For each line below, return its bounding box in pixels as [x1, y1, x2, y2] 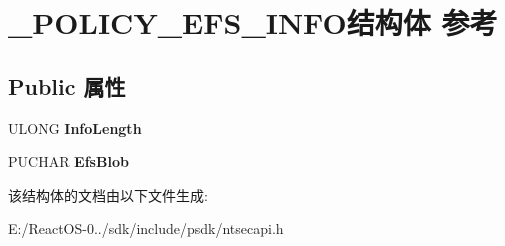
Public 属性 [8, 70, 126, 101]
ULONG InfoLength [8, 117, 142, 138]
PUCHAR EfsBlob [8, 151, 129, 172]
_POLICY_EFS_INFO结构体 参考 [8, 2, 498, 43]
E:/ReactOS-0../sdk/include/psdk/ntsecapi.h [8, 218, 284, 239]
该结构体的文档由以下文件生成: [8, 184, 208, 205]
